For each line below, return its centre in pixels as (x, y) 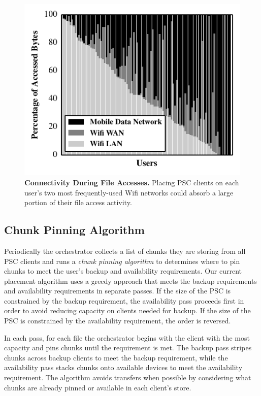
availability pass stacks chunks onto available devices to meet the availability (123, 367)
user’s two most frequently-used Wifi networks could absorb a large (129, 192)
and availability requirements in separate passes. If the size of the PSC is (118, 291)
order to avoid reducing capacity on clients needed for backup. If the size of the (127, 310)
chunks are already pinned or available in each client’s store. (98, 387)
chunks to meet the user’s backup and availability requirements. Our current (123, 271)
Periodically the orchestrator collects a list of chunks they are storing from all (125, 251)
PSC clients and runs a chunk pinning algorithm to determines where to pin (122, 261)
